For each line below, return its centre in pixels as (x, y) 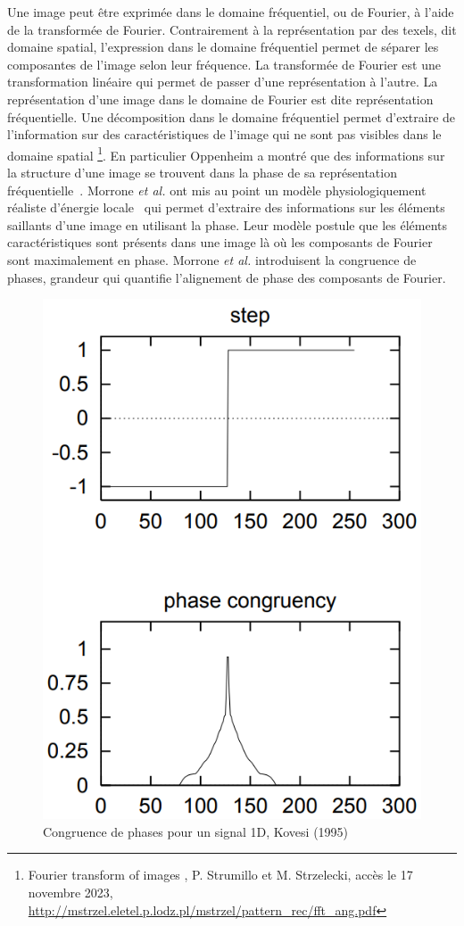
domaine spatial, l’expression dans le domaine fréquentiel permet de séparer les (223, 47)
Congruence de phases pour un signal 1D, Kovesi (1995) (196, 831)
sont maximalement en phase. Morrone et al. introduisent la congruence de (212, 259)
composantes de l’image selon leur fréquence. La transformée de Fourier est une (224, 64)
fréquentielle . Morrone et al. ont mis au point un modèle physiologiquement (217, 190)
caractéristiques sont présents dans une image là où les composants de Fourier (220, 242)
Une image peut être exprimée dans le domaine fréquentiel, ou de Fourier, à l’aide (231, 12)
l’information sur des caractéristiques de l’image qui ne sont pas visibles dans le (224, 134)
